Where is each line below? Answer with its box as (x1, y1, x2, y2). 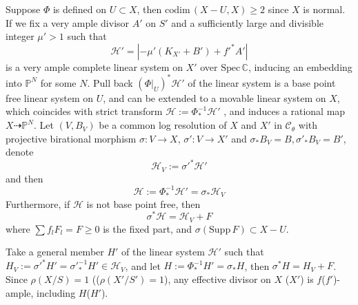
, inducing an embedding (248, 59, 352, 74)
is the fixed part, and (103, 221, 192, 235)
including (37, 285, 76, 299)
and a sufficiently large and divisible (171, 15, 324, 30)
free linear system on (6, 90, 93, 105)
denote (6, 145, 34, 159)
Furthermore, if (6, 196, 70, 211)
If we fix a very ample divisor (6, 15, 130, 30)
